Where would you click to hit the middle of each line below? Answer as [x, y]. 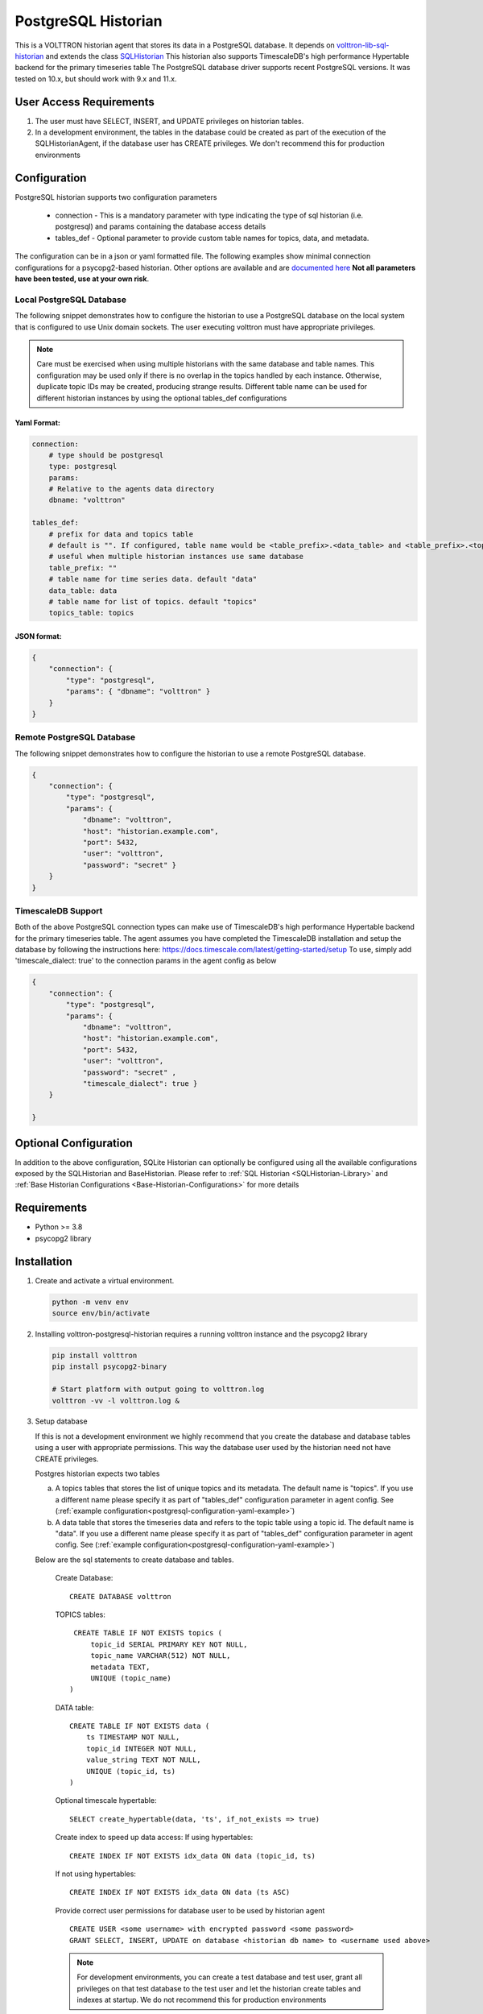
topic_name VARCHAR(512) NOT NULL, [161, 1656]
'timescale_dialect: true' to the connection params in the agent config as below [146, 961]
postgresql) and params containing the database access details [161, 226]
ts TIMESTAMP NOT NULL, [133, 1737]
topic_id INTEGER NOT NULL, [141, 1749]
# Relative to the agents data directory [132, 489]
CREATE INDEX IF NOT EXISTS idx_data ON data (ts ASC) [180, 1892]
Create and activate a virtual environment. [105, 1280]
